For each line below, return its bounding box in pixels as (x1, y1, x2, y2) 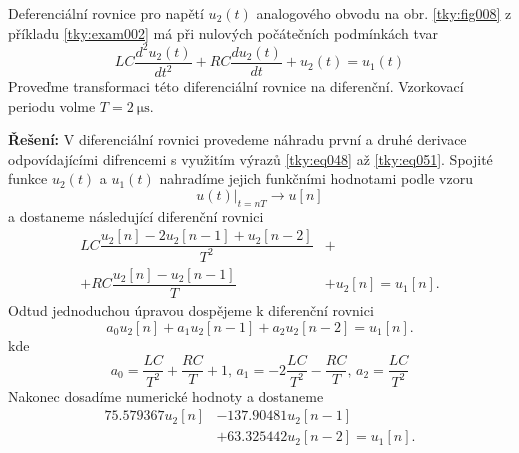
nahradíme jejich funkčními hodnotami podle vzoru (159, 168, 473, 189)
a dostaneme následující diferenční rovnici (8, 205, 264, 226)
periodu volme (8, 95, 96, 116)
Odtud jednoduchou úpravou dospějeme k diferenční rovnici (8, 299, 374, 320)
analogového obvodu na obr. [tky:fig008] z (256, 3, 512, 23)
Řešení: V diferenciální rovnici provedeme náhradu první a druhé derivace (8, 129, 467, 150)
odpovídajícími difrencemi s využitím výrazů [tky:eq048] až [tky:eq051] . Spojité (8, 148, 493, 169)
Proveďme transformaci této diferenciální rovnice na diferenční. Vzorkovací (8, 76, 464, 97)
